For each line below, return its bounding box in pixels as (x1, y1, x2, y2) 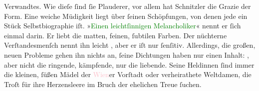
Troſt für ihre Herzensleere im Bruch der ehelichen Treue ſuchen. (4, 79, 202, 89)
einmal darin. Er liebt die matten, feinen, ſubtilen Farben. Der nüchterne (4, 30, 227, 40)
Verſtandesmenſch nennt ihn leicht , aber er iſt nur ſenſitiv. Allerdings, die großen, (4, 40, 256, 50)
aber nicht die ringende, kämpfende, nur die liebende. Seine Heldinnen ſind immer (4, 59, 255, 70)
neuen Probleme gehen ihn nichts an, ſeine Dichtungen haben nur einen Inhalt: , (4, 49, 249, 60)
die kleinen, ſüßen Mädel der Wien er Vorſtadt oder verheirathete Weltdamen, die (4, 69, 252, 80)
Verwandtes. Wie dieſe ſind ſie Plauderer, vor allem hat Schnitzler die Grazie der (4, 1, 251, 11)
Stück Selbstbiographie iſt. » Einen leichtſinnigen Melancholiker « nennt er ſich (4, 20, 241, 31)
